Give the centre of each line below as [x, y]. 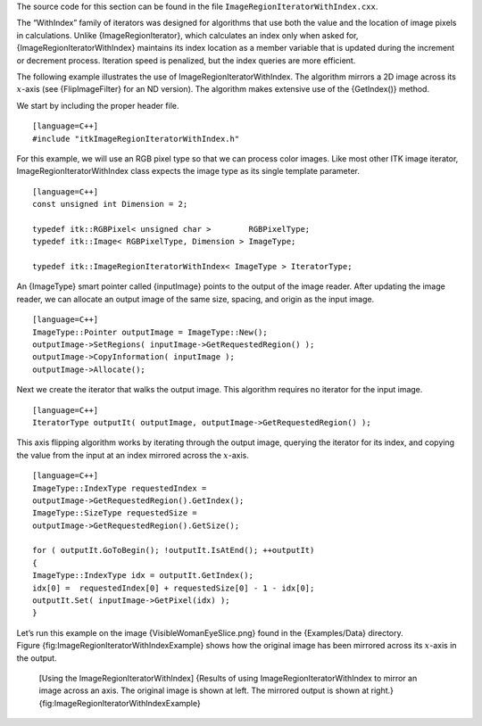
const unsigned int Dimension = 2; [110, 204]
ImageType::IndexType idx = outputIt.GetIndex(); [143, 576]
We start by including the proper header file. [98, 105]
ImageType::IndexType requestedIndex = [120, 488]
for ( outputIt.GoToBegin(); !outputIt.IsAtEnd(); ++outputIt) [174, 550]
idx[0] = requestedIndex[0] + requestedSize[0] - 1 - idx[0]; [174, 588]
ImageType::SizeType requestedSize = [115, 513]
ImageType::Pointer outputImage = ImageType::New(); [150, 332]
